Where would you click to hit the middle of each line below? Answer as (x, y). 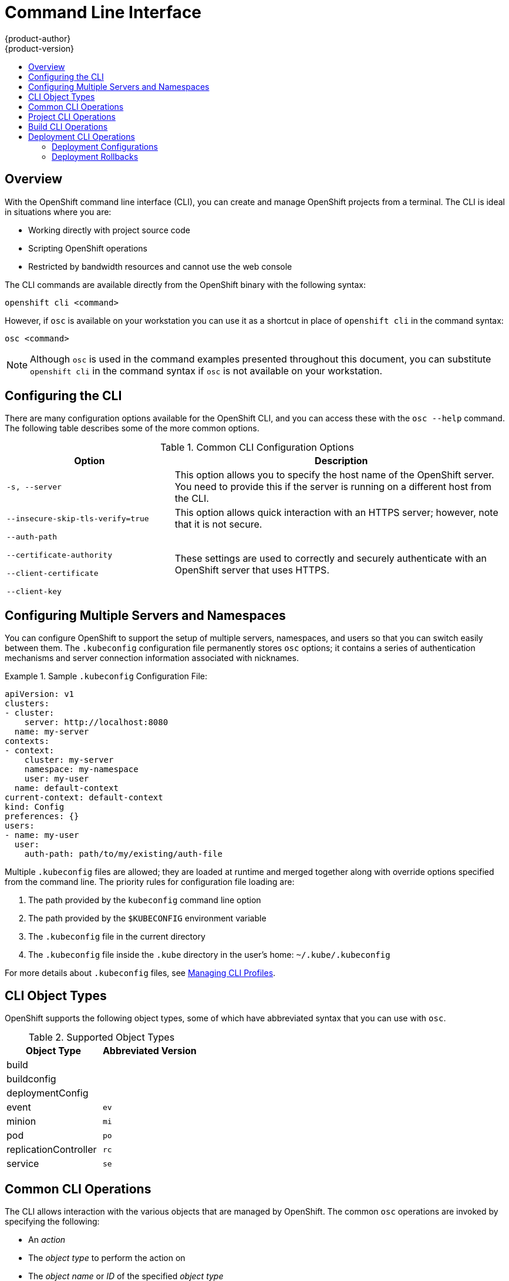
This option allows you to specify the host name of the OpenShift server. (334, 475)
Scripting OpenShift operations (88, 248)
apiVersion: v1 (40, 694)
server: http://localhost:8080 (96, 722)
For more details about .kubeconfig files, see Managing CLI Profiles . (140, 973)
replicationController (52, 1150)
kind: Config (35, 807)
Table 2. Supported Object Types (102, 1037)
